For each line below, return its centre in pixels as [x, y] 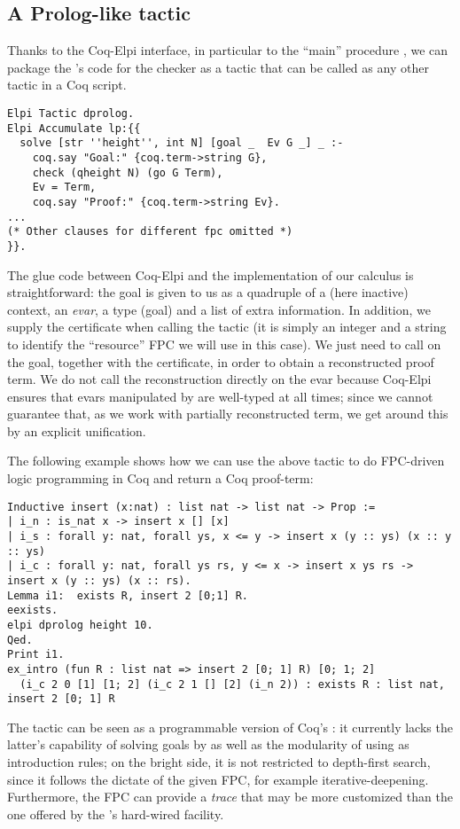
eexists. [33, 610]
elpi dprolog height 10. [80, 625]
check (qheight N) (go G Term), [128, 172]
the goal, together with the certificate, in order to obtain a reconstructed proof [221, 361]
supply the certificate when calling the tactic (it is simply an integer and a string [227, 327]
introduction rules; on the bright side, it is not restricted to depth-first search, [219, 762]
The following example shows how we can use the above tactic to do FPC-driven [226, 461]
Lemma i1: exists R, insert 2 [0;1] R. [128, 595]
